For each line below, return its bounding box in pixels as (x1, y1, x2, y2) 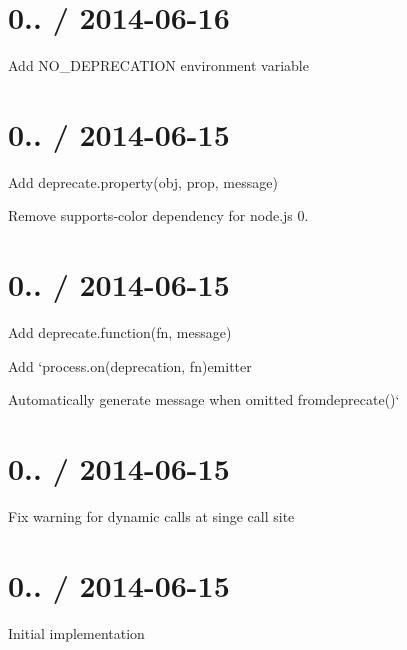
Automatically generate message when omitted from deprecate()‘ (8, 389, 400, 410)
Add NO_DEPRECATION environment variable (8, 55, 309, 76)
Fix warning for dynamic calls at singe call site (8, 506, 295, 527)
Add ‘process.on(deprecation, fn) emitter (8, 355, 252, 376)
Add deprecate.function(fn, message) (8, 322, 232, 343)
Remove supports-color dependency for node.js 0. (8, 205, 309, 226)
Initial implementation (8, 622, 145, 643)
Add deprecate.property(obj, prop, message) (8, 171, 278, 192)
